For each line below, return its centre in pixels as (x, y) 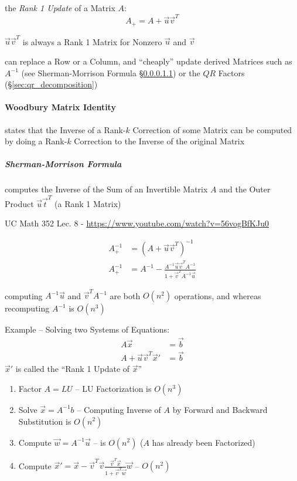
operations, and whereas (218, 295)
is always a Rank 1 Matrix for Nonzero (92, 41)
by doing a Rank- (36, 141)
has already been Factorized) (204, 442)
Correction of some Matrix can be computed (212, 129)
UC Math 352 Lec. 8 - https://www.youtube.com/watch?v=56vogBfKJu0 (137, 223)
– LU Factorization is (113, 388)
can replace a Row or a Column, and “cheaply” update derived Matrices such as (148, 61)
